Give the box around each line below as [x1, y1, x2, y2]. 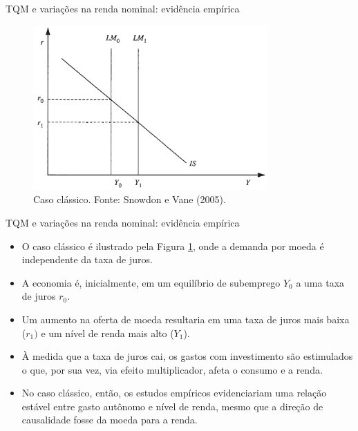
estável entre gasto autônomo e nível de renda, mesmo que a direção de [21, 399, 323, 413]
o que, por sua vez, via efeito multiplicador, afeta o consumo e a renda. [21, 362, 323, 376]
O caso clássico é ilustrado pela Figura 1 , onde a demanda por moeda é [21, 238, 324, 253]
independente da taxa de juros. [21, 252, 153, 267]
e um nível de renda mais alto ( [41, 325, 174, 340]
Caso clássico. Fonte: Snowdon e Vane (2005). [33, 192, 226, 207]
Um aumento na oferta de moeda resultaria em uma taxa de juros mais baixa [21, 312, 350, 326]
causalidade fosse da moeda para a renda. [21, 412, 198, 427]
